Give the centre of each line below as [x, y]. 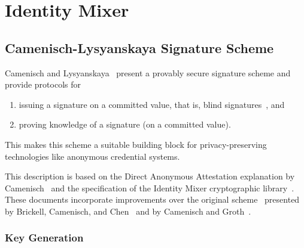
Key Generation [44, 238]
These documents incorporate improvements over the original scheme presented [152, 199]
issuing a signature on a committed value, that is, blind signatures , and [152, 104]
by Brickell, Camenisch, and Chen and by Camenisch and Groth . [128, 211]
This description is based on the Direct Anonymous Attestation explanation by [150, 176]
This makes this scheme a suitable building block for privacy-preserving [136, 144]
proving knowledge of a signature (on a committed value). [125, 124]
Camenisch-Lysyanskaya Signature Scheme [139, 47]
